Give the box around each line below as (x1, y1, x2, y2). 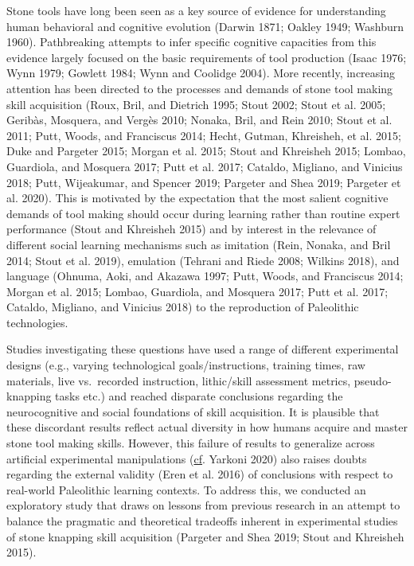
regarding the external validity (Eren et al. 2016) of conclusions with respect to (6, 466, 393, 482)
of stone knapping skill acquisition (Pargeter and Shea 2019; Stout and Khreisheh (6, 528, 404, 545)
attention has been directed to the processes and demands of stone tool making (6, 80, 393, 96)
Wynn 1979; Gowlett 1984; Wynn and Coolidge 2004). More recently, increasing (6, 64, 395, 81)
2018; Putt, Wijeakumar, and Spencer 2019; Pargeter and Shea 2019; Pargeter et (6, 174, 401, 190)
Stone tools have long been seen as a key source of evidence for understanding (6, 2, 386, 18)
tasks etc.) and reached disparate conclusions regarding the (55, 388, 343, 404)
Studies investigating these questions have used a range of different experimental (6, 341, 399, 357)
